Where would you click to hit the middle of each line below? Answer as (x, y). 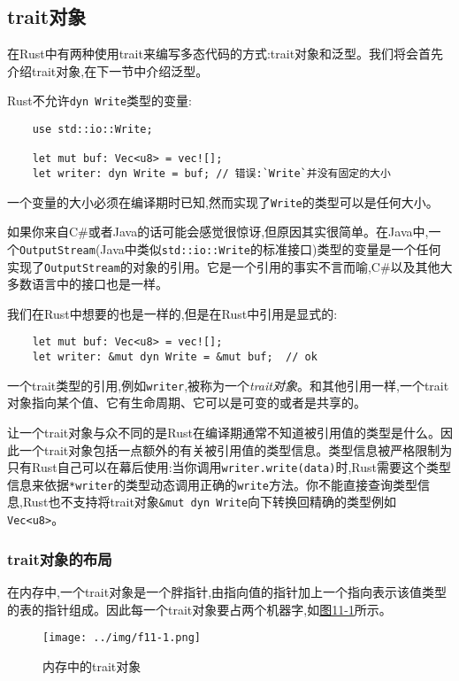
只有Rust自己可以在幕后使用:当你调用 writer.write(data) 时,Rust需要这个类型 (229, 467)
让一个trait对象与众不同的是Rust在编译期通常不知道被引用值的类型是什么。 (224, 432)
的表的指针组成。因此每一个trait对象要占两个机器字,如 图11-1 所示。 (199, 609)
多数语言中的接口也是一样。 (88, 284)
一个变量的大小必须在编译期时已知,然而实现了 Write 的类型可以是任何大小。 (223, 201)
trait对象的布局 (60, 558)
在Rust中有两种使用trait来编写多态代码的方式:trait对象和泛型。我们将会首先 (226, 54)
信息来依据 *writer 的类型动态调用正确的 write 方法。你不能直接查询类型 (212, 484)
